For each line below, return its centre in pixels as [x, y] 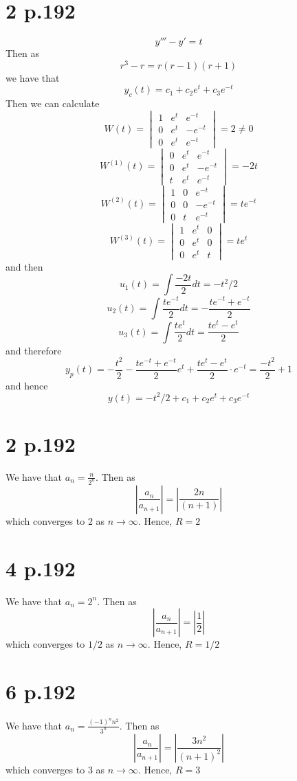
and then [24, 266]
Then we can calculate [53, 103]
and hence [27, 385]
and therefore [34, 350]
